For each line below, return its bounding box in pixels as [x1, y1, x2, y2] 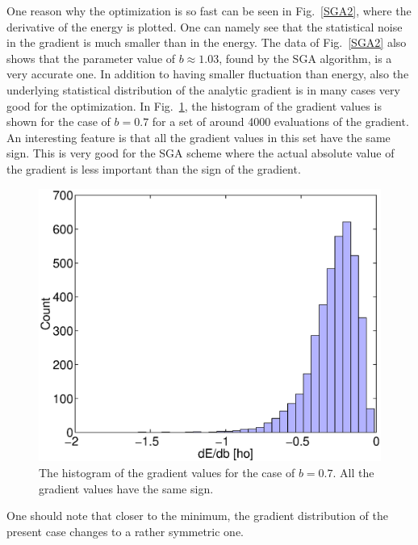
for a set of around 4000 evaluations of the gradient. [152, 113, 409, 130]
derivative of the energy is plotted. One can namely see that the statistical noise [6, 18, 403, 35]
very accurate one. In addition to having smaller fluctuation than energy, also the [6, 65, 409, 82]
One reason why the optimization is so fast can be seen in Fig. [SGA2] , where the [6, 2, 412, 19]
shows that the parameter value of [6, 49, 176, 66]
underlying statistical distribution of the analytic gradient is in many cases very [6, 81, 400, 98]
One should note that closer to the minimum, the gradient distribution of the [6, 507, 388, 524]
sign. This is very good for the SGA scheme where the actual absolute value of [6, 145, 395, 161]
